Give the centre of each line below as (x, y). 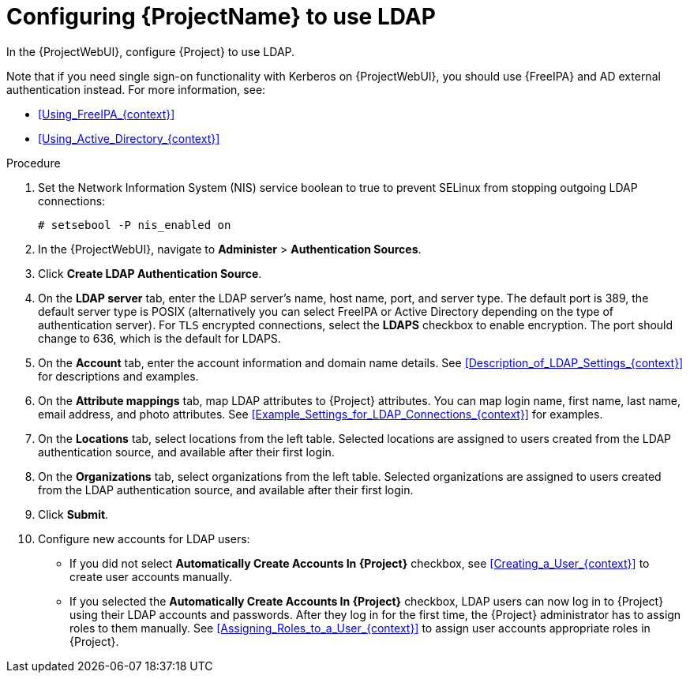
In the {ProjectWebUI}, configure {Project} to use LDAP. (151, 51)
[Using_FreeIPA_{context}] (107, 114)
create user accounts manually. (151, 576)
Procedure (34, 163)
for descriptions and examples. (118, 376)
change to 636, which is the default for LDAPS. (159, 338)
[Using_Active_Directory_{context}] (129, 138)
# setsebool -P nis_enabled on (135, 225)
